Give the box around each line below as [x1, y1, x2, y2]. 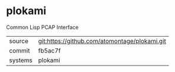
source [9, 37, 28, 45]
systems [9, 56, 33, 64]
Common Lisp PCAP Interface [6, 24, 79, 31]
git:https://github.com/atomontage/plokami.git [38, 37, 167, 45]
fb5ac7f [38, 46, 61, 54]
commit [9, 46, 30, 54]
